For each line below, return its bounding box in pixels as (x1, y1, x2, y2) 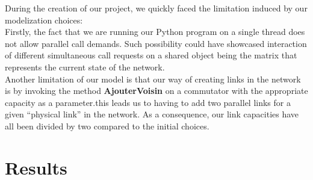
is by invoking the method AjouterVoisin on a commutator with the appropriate (5, 84, 308, 97)
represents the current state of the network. (5, 60, 165, 73)
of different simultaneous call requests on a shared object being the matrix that (5, 49, 297, 61)
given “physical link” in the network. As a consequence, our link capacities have (5, 108, 299, 120)
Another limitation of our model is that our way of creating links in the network (5, 72, 301, 85)
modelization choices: (5, 13, 83, 26)
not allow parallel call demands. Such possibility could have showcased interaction (5, 37, 307, 49)
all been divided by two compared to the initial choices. (5, 119, 209, 132)
